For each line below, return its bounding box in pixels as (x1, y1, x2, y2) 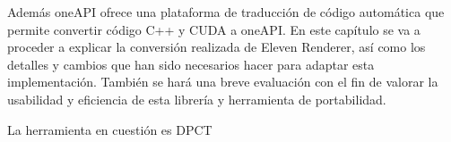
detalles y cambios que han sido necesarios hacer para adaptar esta (7, 54, 375, 73)
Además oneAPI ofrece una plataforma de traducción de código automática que (7, 3, 445, 21)
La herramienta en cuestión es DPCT (7, 120, 212, 138)
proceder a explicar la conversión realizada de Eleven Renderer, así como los (7, 38, 426, 56)
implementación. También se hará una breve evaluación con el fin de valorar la (7, 72, 438, 91)
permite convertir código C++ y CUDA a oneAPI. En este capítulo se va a (7, 20, 421, 38)
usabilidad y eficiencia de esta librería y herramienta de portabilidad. (7, 89, 386, 108)
